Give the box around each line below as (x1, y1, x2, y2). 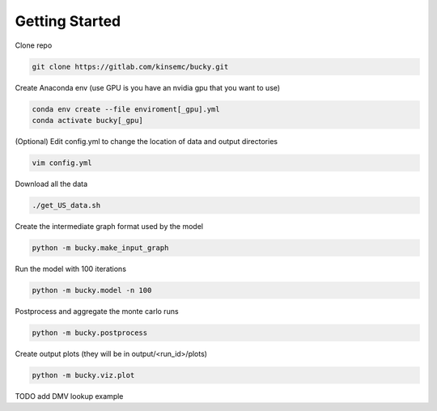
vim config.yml (32, 158, 92, 167)
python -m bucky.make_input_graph (32, 243, 169, 252)
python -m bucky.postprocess (32, 328, 148, 337)
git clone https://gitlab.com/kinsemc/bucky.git (32, 61, 229, 71)
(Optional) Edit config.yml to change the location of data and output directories (15, 136, 278, 146)
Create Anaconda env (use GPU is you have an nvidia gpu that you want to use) (15, 83, 281, 92)
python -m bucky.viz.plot (32, 371, 135, 379)
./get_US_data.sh (32, 201, 101, 210)
